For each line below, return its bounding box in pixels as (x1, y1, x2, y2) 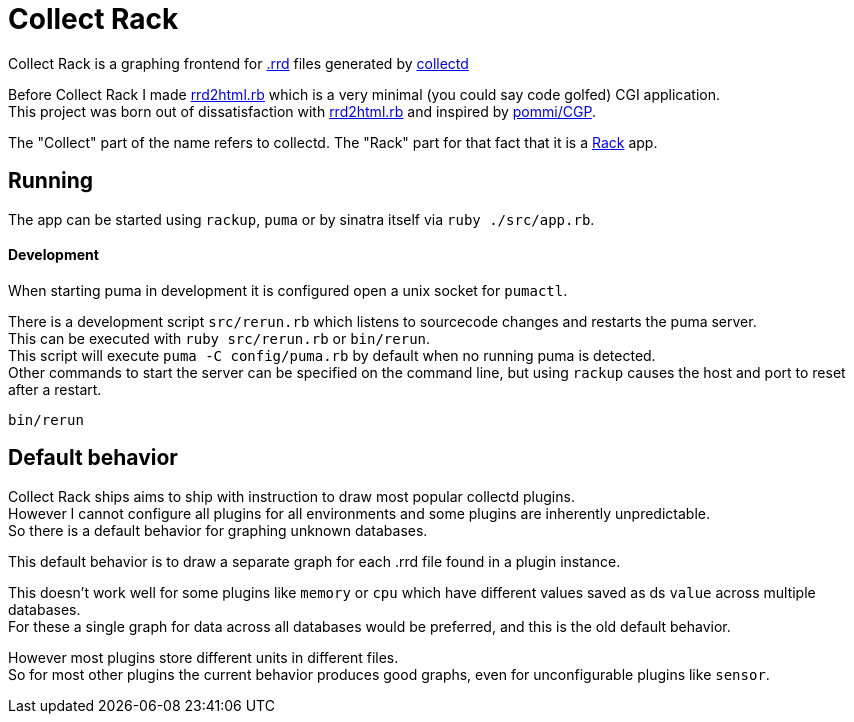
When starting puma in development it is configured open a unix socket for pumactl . (8, 281, 568, 299)
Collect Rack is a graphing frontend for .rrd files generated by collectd (8, 54, 469, 72)
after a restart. (8, 380, 102, 398)
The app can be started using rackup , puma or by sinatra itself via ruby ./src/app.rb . (8, 210, 595, 228)
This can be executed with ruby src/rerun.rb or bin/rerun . (8, 329, 431, 347)
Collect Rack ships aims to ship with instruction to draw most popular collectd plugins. (8, 487, 575, 505)
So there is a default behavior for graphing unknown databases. (8, 521, 428, 539)
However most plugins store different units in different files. (8, 648, 399, 666)
